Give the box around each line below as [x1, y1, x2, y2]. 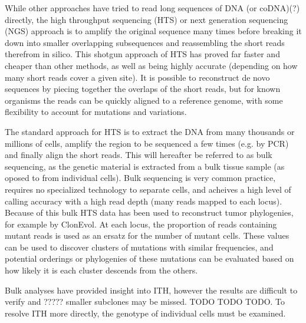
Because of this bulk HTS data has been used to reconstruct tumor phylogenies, [5, 206, 294, 219]
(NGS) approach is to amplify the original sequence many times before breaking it [5, 25, 302, 37]
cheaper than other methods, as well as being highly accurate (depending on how [5, 59, 298, 71]
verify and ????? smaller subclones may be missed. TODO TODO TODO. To [5, 295, 285, 308]
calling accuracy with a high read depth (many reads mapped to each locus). [5, 195, 282, 207]
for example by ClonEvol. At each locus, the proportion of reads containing [5, 217, 277, 230]
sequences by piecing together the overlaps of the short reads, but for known [5, 83, 281, 95]
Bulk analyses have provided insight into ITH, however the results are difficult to [5, 284, 298, 296]
